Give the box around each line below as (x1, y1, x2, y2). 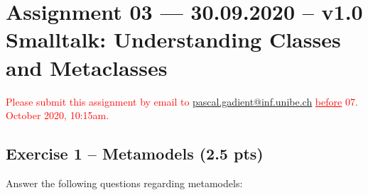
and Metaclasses (6, 52, 168, 82)
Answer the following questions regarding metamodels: (6, 175, 243, 190)
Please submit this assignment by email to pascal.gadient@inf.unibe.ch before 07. (6, 94, 358, 108)
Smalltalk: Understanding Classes (6, 25, 341, 54)
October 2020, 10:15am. (6, 108, 109, 123)
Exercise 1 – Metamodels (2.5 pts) (6, 143, 264, 165)
